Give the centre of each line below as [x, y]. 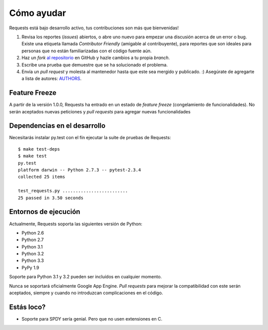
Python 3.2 [33, 254]
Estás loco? [27, 307]
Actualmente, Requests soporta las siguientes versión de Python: [76, 224]
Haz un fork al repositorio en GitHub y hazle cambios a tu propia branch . [96, 58]
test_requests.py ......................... [73, 191]
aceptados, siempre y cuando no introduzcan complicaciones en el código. [86, 293]
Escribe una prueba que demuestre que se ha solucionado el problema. [95, 65]
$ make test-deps [39, 149]
